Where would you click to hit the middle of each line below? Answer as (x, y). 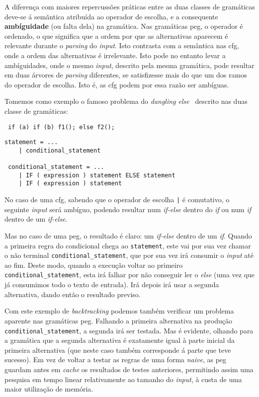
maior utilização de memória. (49, 389)
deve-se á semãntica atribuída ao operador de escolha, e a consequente (111, 16)
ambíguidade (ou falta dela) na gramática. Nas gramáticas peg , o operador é (124, 26)
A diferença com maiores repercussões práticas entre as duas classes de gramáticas (130, 6)
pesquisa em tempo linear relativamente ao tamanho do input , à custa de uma (123, 379)
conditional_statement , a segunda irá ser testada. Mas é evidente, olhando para (129, 330)
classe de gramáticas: (36, 111)
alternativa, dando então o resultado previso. (73, 294)
